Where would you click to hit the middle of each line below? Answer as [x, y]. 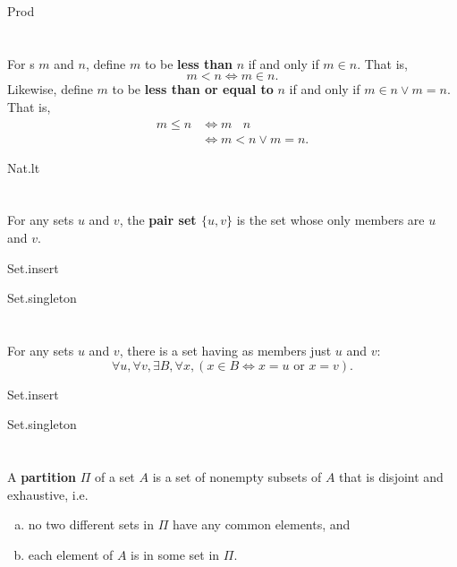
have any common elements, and [261, 524]
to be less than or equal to [193, 89]
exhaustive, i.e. [48, 494]
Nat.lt [24, 167]
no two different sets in [91, 524]
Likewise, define [50, 89]
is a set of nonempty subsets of [237, 476]
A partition [42, 476]
